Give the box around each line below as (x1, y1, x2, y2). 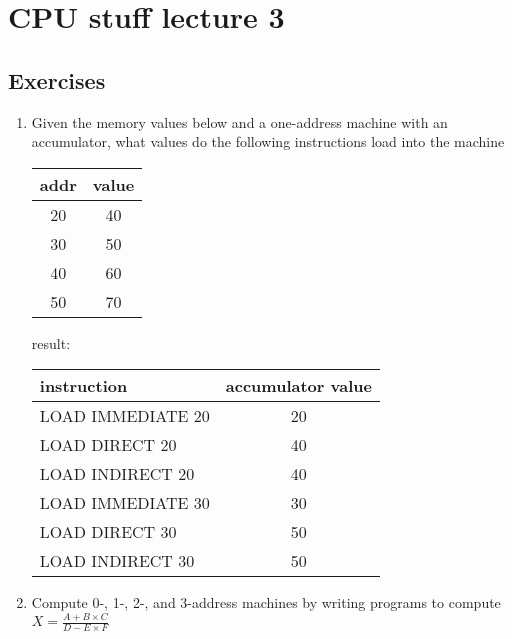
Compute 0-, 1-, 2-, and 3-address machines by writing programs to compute (31, 592, 501, 613)
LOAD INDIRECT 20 (39, 462, 195, 486)
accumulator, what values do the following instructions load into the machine (31, 131, 505, 152)
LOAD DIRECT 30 (39, 520, 177, 544)
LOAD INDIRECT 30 (39, 549, 195, 573)
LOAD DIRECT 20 (39, 433, 177, 457)
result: (31, 332, 71, 353)
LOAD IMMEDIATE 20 (39, 404, 210, 428)
